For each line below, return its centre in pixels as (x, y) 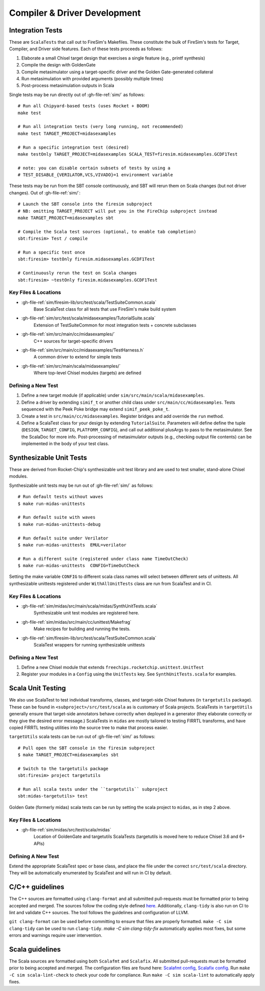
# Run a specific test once (52, 252)
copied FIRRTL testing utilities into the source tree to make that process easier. (89, 727)
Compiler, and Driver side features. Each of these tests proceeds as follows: (86, 49)
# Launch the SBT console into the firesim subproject (85, 204)
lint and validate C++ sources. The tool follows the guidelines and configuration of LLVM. (99, 912)
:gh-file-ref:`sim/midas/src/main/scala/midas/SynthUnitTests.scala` (89, 606)
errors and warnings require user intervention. (56, 935)
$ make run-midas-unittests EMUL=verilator (72, 545)
